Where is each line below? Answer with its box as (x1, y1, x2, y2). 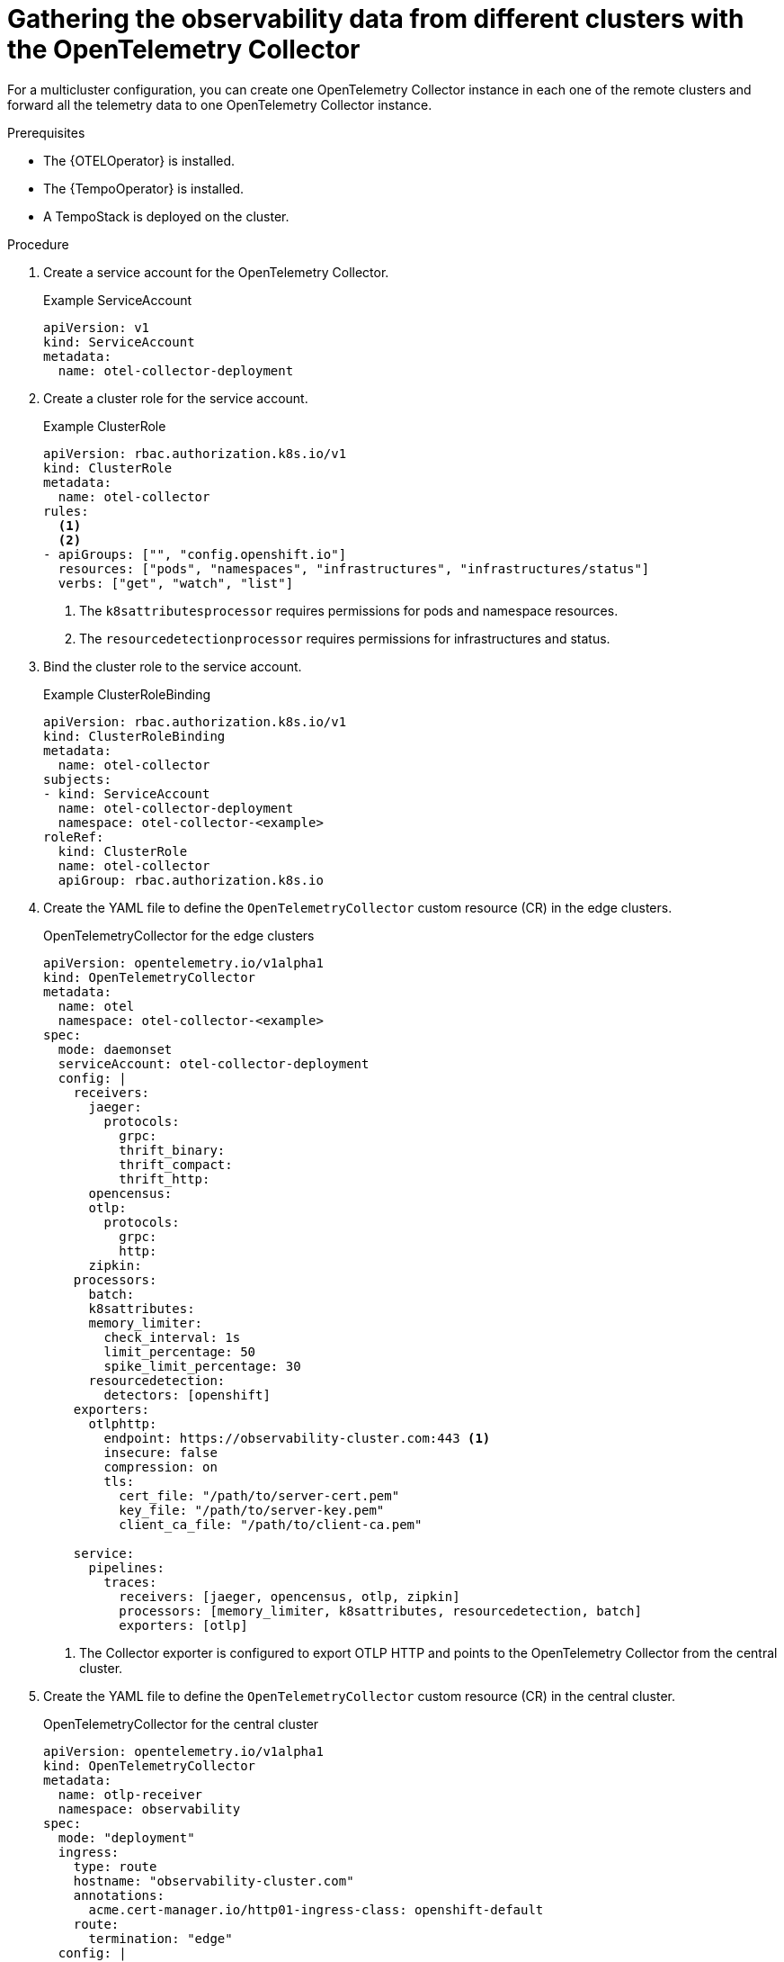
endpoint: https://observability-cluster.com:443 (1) (103, 1430, 491, 1445)
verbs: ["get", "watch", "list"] (58, 575, 294, 590)
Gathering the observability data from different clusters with (7, 4, 744, 34)
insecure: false (103, 1444, 218, 1460)
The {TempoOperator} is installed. (43, 180, 245, 196)
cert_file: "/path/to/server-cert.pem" (119, 1488, 400, 1503)
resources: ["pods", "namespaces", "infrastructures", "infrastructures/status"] (58, 561, 650, 576)
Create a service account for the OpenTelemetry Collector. (43, 264, 389, 280)
